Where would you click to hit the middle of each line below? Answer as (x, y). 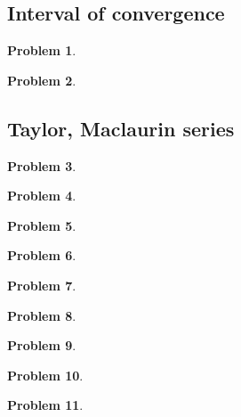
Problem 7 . (42, 285)
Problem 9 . (42, 345)
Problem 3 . (42, 165)
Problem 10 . (45, 375)
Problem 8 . (42, 315)
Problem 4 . (42, 196)
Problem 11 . (45, 405)
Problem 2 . (42, 80)
